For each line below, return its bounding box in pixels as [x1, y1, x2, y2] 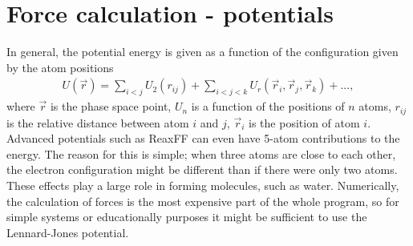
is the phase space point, [50, 98, 172, 115]
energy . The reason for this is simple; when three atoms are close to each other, [6, 145, 396, 162]
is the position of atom [249, 114, 360, 131]
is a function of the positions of [191, 98, 345, 115]
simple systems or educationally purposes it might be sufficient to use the [6, 208, 367, 225]
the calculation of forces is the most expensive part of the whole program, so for [6, 192, 399, 209]
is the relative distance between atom [6, 114, 189, 131]
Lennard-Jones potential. [6, 224, 129, 240]
